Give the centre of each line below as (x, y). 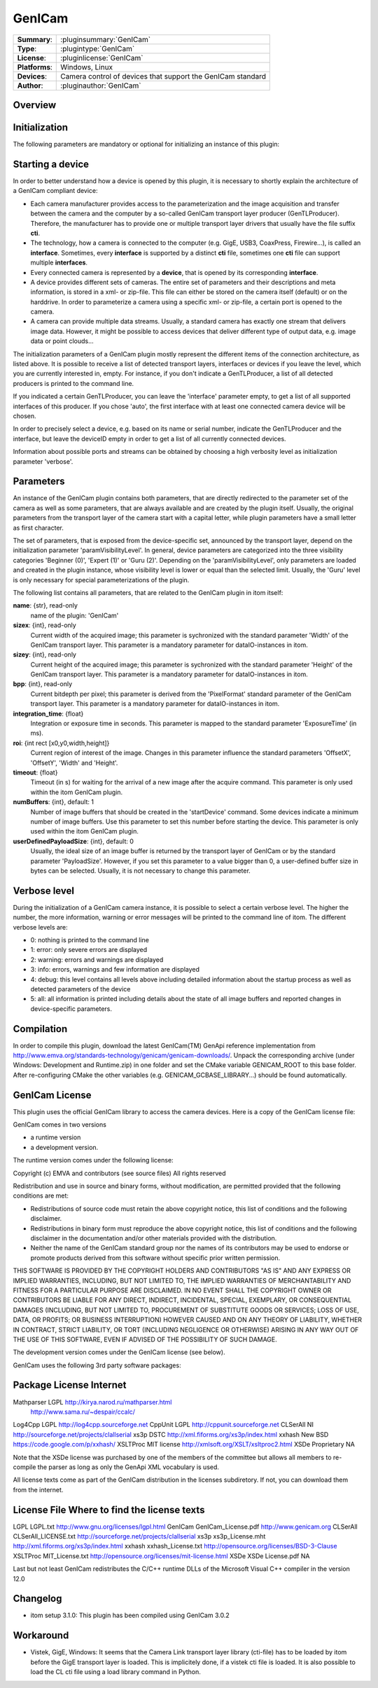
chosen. (24, 416)
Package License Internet (70, 1385)
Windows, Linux (87, 67)
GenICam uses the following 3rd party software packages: (97, 1365)
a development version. (64, 1147)
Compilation (40, 1029)
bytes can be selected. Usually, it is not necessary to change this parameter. (141, 871)
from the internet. (38, 1489)
